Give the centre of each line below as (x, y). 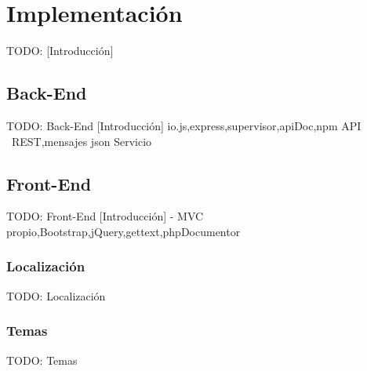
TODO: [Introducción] (60, 51)
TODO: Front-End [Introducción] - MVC (105, 216)
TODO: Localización (56, 295)
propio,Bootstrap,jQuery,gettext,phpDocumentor (124, 231)
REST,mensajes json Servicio (82, 141)
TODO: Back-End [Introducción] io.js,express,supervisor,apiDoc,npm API (184, 125)
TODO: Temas (42, 360)
